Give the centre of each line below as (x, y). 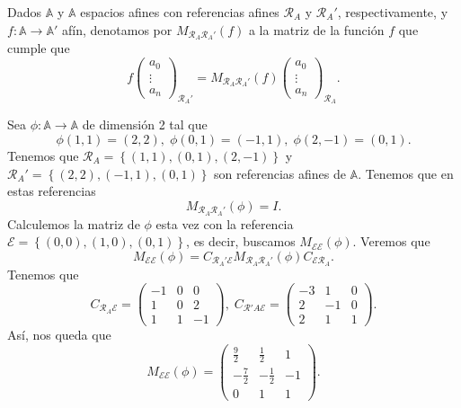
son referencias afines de (280, 173)
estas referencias (52, 191)
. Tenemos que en (406, 173)
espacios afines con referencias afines (180, 12)
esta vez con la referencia (225, 223)
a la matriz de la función (316, 29)
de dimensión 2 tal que (145, 124)
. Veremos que (391, 241)
